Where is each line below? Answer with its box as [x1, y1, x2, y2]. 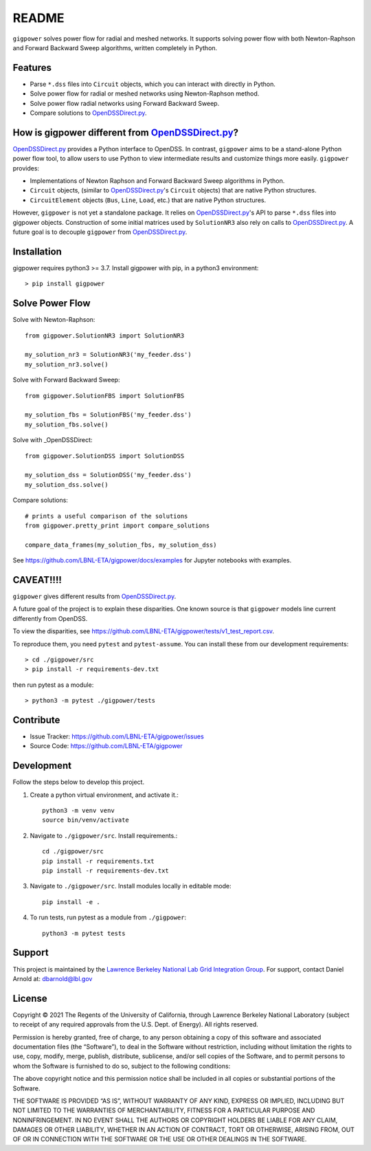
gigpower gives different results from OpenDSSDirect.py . [12, 592, 177, 600]
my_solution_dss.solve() [25, 481, 109, 488]
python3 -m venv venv [42, 807, 115, 815]
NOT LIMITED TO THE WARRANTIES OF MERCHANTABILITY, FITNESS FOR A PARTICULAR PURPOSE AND [12, 1106, 315, 1115]
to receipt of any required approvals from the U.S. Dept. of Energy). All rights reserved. [12, 1020, 258, 1029]
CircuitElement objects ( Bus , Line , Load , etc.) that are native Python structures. [30, 196, 267, 204]
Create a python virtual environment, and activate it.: [30, 791, 179, 799]
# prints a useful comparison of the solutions [25, 512, 188, 520]
